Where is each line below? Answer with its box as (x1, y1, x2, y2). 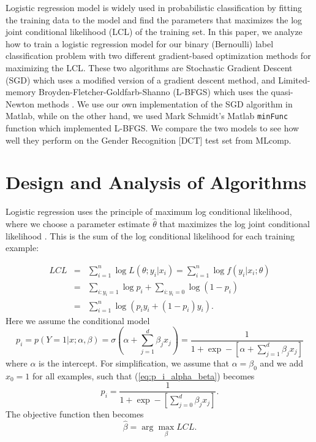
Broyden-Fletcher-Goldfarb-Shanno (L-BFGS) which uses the (39, 85, 268, 98)
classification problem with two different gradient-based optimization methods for (6, 49, 311, 62)
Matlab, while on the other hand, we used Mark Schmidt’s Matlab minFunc (6, 109, 288, 122)
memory (6, 85, 36, 98)
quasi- (271, 85, 293, 98)
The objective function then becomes (6, 408, 144, 421)
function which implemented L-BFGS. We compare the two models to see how (6, 122, 299, 134)
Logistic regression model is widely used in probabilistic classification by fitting (6, 1, 302, 14)
